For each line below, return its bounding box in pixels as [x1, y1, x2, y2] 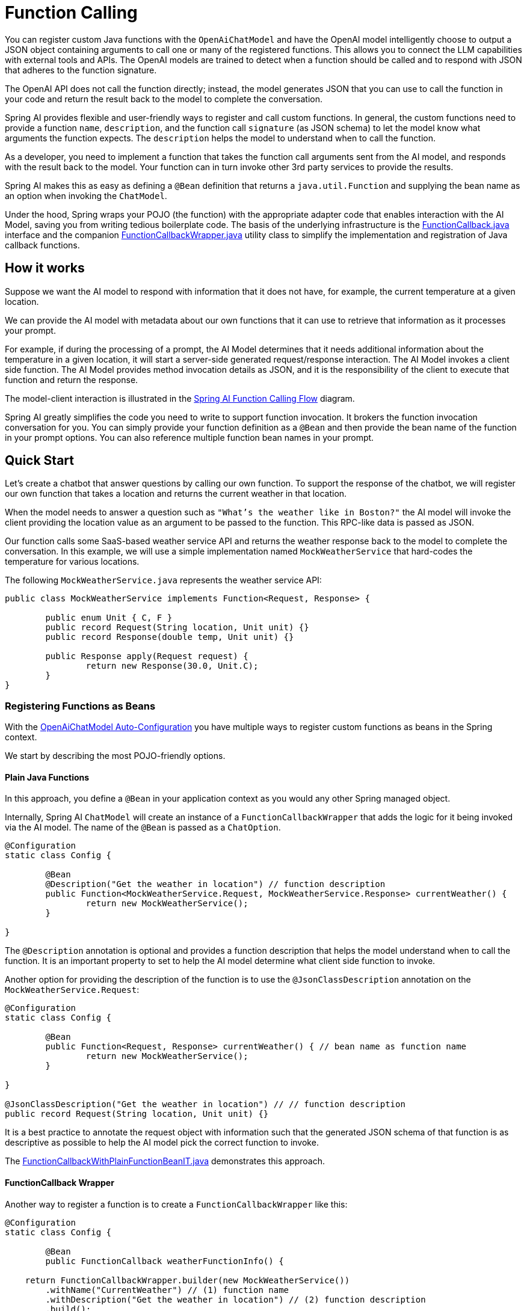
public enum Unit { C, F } [45, 613, 173, 623]
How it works [5, 260, 85, 276]
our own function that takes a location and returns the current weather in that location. [5, 488, 347, 499]
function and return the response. [5, 374, 138, 385]
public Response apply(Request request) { [45, 651, 248, 662]
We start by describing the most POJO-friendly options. [5, 751, 226, 761]
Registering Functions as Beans [5, 699, 156, 712]
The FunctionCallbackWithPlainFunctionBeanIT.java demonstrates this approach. [5, 1156, 325, 1167]
